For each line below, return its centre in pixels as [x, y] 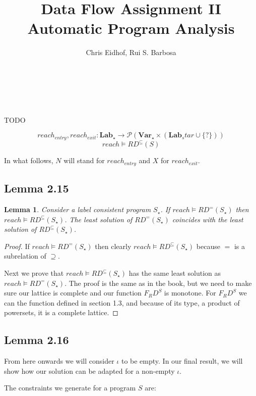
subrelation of [25, 256]
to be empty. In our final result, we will [182, 361]
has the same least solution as [175, 273]
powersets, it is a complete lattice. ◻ [61, 312]
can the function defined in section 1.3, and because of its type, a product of [122, 302]
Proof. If [17, 246]
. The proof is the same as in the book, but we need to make [158, 283]
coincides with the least [208, 219]
